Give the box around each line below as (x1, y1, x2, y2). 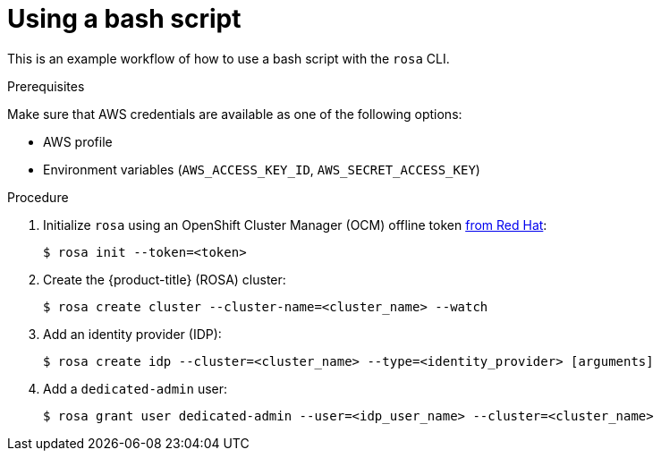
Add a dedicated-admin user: (43, 380, 228, 396)
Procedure (7, 189, 69, 205)
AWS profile (43, 133, 113, 149)
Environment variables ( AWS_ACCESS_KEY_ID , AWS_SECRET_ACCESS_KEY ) (43, 161, 480, 177)
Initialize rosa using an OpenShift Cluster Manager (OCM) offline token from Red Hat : (43, 216, 547, 233)
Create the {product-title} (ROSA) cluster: (43, 271, 286, 287)
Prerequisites (7, 78, 85, 94)
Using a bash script (7, 4, 242, 34)
